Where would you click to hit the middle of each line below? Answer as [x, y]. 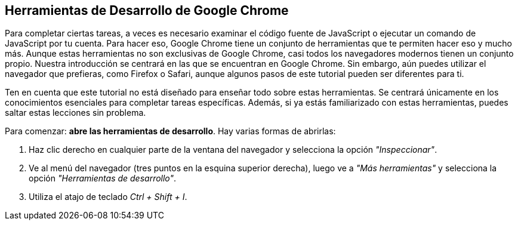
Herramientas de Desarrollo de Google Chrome [147, 10]
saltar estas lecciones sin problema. [75, 113]
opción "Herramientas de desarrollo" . [103, 178]
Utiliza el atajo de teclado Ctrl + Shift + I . [108, 197]
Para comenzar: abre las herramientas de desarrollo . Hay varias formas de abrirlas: [170, 131]
